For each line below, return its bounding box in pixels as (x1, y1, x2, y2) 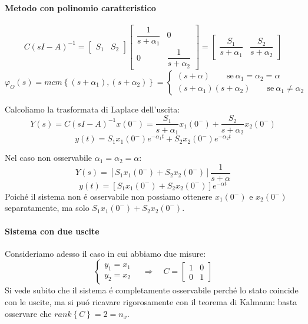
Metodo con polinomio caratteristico (5, 1, 156, 14)
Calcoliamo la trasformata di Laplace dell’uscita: (5, 103, 180, 115)
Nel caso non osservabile (5, 151, 92, 164)
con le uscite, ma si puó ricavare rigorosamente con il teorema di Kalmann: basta (5, 295, 297, 308)
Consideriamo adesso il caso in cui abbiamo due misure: (5, 247, 206, 259)
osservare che (5, 307, 52, 319)
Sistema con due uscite (5, 224, 100, 237)
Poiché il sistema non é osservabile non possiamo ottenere (5, 190, 213, 202)
